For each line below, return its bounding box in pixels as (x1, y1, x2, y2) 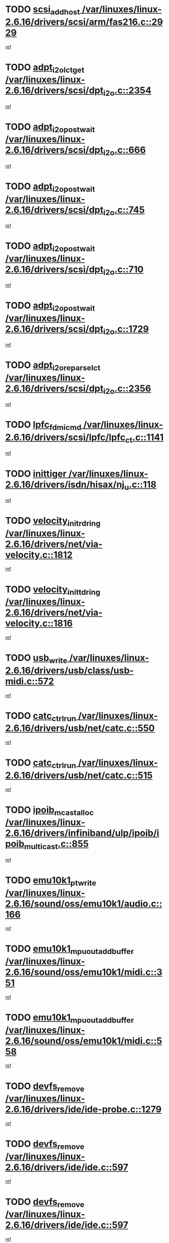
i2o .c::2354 (103, 85, 151, 98)
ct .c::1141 (125, 432, 164, 445)
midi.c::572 (5, 675, 54, 687)
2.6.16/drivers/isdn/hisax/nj (5, 479, 125, 490)
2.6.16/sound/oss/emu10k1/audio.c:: (5, 898, 162, 909)
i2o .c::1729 (103, 323, 149, 337)
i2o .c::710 (103, 264, 144, 277)
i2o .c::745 (103, 204, 145, 217)
